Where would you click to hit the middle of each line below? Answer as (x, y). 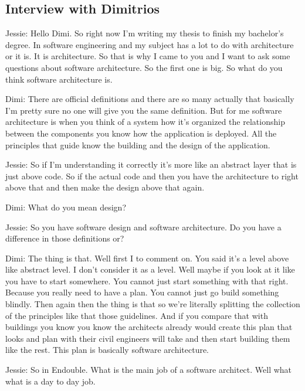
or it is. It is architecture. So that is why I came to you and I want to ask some (148, 56)
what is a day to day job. (50, 381)
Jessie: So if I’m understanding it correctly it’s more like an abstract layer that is (151, 164)
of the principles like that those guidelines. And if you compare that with (137, 315)
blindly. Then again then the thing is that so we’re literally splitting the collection (153, 304)
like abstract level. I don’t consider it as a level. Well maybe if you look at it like (150, 269)
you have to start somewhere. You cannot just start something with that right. (147, 280)
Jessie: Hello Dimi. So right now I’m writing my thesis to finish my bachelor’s (145, 33)
